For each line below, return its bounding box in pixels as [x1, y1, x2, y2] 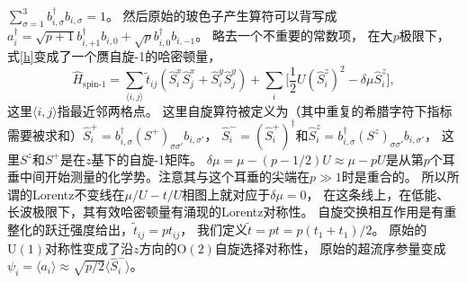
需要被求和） [7, 125, 83, 144]
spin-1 [83, 79, 106, 89]
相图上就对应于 [182, 184, 271, 203]
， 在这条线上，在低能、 [306, 184, 450, 203]
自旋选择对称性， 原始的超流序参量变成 [214, 238, 446, 257]
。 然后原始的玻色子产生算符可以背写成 [105, 6, 337, 24]
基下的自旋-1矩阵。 [91, 149, 203, 168]
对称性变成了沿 [44, 238, 133, 257]
